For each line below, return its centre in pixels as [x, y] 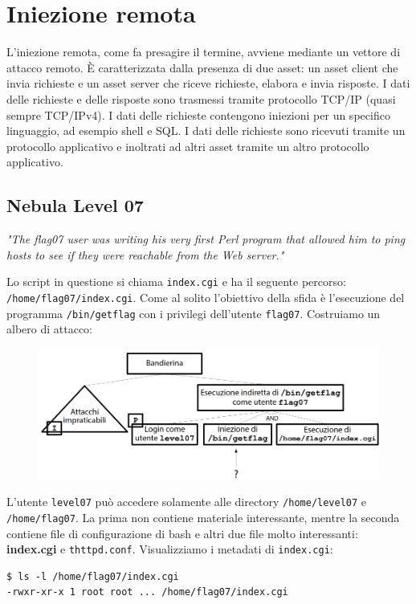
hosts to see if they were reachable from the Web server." [145, 254]
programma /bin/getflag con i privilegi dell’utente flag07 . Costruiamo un [194, 313]
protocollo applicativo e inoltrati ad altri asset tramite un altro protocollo [188, 146]
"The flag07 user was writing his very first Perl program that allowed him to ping [206, 239]
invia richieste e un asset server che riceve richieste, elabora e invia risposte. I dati [208, 83]
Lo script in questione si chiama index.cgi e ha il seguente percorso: [176, 282]
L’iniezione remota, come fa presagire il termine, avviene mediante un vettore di [204, 52]
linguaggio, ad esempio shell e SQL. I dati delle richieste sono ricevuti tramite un [206, 131]
